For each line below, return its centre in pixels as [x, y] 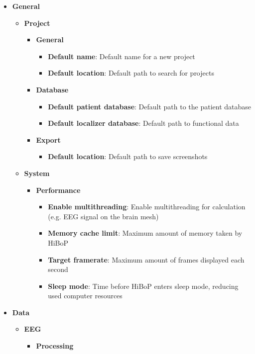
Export [48, 139]
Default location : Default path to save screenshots [128, 156]
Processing [55, 346]
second [58, 269]
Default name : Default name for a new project [122, 56]
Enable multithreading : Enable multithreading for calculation [147, 207]
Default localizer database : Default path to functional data [143, 123]
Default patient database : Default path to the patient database [150, 106]
